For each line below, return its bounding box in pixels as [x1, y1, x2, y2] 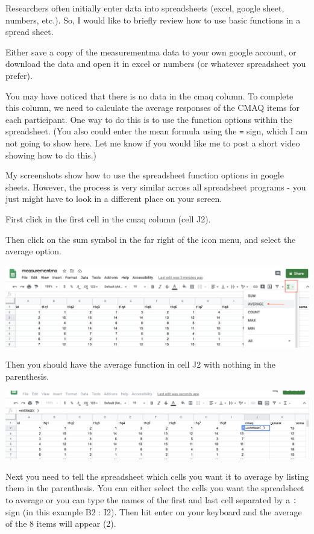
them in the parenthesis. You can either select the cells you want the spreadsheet [5, 482, 304, 494]
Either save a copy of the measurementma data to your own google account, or [5, 45, 297, 58]
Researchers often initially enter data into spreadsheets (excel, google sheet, [5, 2, 284, 14]
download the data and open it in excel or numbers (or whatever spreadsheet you [5, 57, 306, 70]
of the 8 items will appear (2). [5, 517, 116, 530]
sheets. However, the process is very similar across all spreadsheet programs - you [5, 180, 306, 193]
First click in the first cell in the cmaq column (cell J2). [5, 212, 211, 225]
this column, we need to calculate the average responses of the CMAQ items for [5, 101, 300, 114]
